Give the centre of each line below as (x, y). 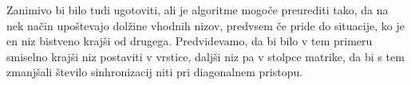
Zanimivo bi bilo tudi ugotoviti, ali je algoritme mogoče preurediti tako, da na (198, 10)
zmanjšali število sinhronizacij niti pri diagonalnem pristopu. (155, 72)
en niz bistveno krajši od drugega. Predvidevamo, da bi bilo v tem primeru (190, 41)
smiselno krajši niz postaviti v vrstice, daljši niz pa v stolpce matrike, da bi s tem (205, 56)
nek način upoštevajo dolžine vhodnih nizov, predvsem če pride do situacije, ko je (205, 25)
